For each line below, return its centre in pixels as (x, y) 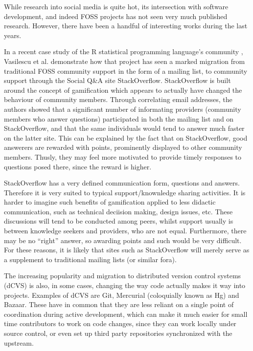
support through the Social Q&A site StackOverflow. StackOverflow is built (117, 80)
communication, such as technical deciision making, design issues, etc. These (118, 211)
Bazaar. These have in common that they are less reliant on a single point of (119, 304)
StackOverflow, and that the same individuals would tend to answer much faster (124, 128)
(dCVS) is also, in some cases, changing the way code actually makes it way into (125, 285)
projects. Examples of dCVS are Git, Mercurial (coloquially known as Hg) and (122, 295)
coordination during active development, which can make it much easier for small (126, 314)
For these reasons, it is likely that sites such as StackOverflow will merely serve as (127, 250)
